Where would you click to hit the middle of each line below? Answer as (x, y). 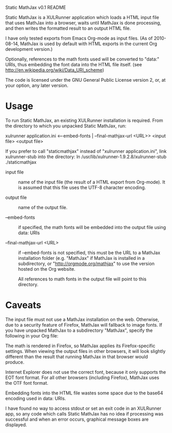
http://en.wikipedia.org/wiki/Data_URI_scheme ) (55, 70)
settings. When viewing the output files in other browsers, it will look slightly (85, 351)
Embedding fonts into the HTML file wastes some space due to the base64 (84, 393)
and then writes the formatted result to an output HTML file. (68, 28)
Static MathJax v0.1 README (36, 7)
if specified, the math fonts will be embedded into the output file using (92, 227)
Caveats (23, 305)
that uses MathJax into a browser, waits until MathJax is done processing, (83, 23)
